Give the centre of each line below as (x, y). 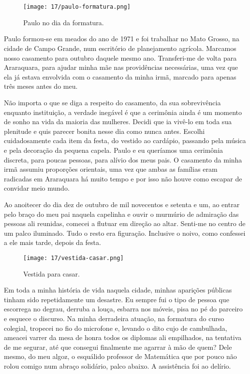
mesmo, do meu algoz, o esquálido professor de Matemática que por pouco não (120, 356)
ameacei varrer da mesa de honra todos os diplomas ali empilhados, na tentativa (123, 337)
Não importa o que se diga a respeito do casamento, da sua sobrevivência (112, 102)
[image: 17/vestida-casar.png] (74, 258)
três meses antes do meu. (41, 86)
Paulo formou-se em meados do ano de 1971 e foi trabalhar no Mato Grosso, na (122, 39)
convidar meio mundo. (37, 188)
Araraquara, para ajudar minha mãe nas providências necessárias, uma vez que (121, 67)
